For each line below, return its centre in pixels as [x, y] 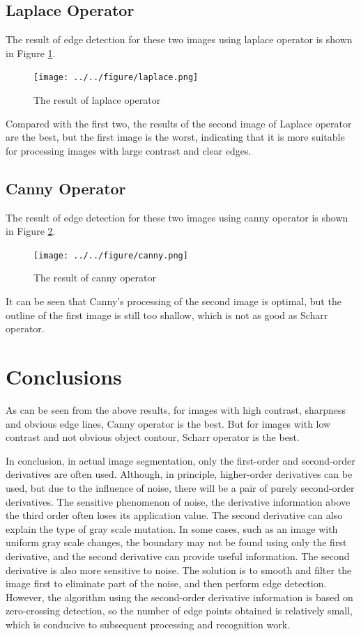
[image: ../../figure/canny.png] [111, 255]
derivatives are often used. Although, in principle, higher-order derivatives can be [179, 474]
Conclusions [64, 377]
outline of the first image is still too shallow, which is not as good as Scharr [167, 315]
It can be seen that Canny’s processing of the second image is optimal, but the [174, 301]
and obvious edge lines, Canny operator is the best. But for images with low [168, 423]
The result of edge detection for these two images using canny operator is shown [177, 217]
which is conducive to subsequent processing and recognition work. [148, 624]
